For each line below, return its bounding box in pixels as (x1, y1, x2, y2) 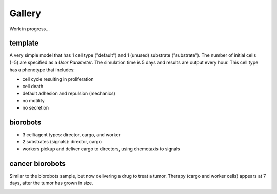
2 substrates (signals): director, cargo (22, 139, 102, 145)
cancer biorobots (9, 159, 66, 168)
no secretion (22, 105, 49, 111)
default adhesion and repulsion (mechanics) (22, 90, 115, 97)
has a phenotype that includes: (9, 67, 75, 73)
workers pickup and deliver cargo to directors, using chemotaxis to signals (22, 146, 181, 152)
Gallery (9, 8, 41, 19)
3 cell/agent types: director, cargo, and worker (22, 132, 121, 138)
